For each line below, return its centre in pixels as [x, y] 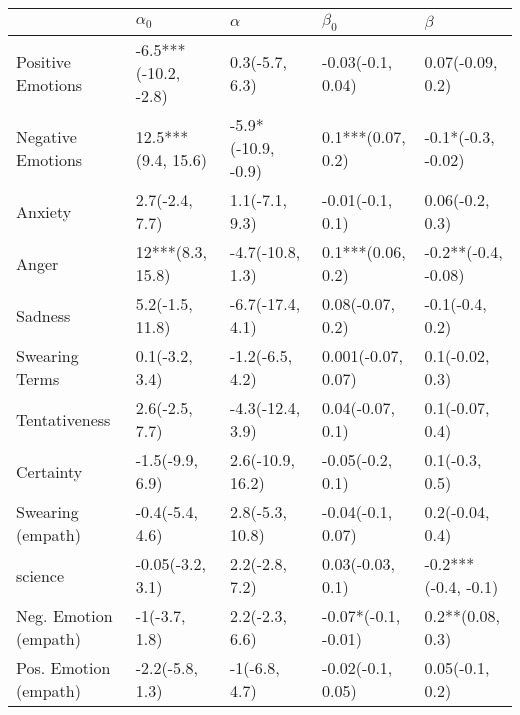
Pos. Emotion [63, 668]
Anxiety [44, 211]
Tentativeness [63, 419]
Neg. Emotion [64, 616]
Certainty [49, 471]
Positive [43, 61]
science [40, 575]
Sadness [43, 315]
